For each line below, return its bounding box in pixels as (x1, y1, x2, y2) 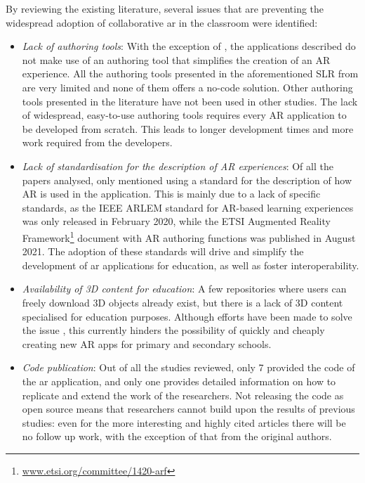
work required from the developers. (22, 135, 173, 150)
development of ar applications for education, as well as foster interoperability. (22, 257, 359, 272)
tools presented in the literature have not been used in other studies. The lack (22, 94, 358, 108)
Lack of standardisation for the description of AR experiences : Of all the (22, 158, 333, 173)
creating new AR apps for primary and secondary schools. (22, 336, 272, 351)
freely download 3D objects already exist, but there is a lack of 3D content (22, 295, 343, 309)
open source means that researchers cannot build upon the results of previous (22, 401, 355, 416)
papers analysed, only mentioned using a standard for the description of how (22, 172, 352, 187)
